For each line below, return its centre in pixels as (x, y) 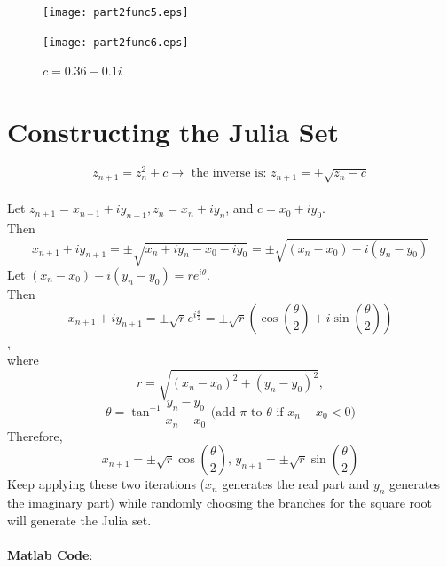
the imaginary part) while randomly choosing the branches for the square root (220, 503)
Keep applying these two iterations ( (106, 484)
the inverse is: (229, 173)
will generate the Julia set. (79, 520)
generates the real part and (296, 484)
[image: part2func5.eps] (116, 12)
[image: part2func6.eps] (116, 42)
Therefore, (35, 435)
